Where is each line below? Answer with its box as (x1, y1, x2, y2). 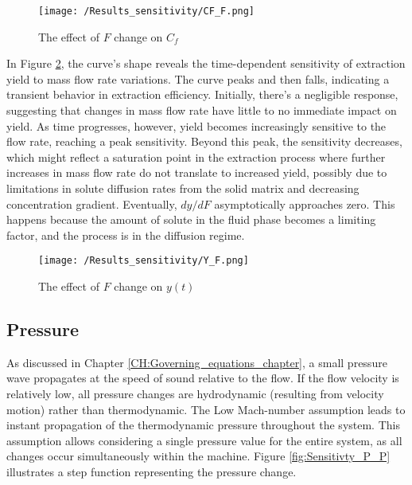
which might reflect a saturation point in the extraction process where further (6, 148, 386, 165)
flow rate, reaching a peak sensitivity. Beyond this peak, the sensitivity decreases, (6, 133, 402, 150)
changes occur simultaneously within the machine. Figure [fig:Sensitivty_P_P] (6, 448, 391, 464)
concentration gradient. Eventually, (6, 195, 177, 212)
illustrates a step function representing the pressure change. (6, 463, 297, 479)
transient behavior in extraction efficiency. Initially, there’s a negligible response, (6, 86, 398, 103)
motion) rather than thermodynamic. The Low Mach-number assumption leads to (6, 401, 406, 417)
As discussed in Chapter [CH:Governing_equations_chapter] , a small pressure (6, 354, 387, 370)
